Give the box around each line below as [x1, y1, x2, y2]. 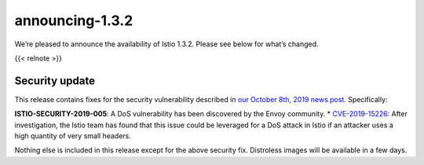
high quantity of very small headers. [14, 131, 131, 141]
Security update [14, 74, 96, 87]
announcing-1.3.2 [14, 12, 133, 29]
